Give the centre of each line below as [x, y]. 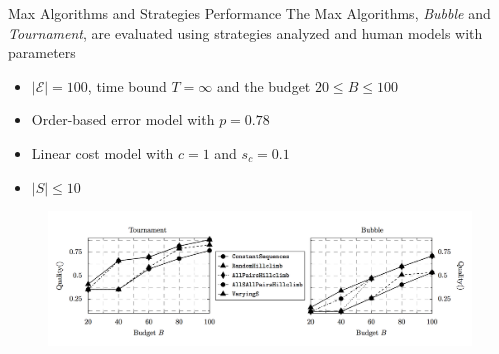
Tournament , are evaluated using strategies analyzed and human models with [245, 32]
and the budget [263, 85]
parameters [42, 52]
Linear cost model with [102, 152]
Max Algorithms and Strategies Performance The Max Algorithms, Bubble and [249, 13]
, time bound [127, 85]
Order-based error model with [123, 119]
